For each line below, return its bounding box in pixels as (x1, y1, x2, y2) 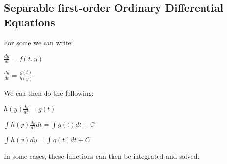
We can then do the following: (4, 87, 94, 98)
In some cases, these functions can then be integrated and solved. (4, 151, 200, 161)
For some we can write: (4, 37, 73, 47)
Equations (4, 14, 55, 29)
